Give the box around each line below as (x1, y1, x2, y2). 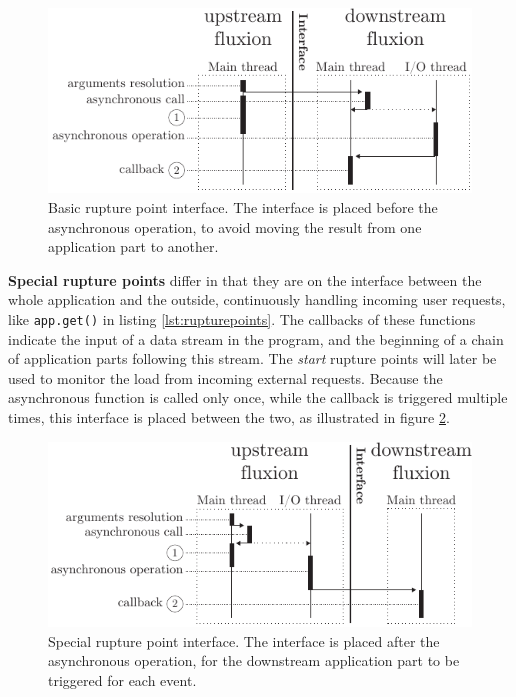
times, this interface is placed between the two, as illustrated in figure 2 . (8, 407, 450, 428)
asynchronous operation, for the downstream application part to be (48, 650, 460, 671)
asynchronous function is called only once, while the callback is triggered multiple (8, 387, 508, 408)
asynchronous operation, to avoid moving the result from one (48, 216, 422, 237)
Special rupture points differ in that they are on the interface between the (8, 269, 482, 290)
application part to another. (48, 236, 219, 257)
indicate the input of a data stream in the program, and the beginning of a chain (8, 328, 504, 349)
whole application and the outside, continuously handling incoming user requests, (8, 289, 506, 310)
